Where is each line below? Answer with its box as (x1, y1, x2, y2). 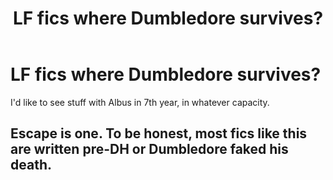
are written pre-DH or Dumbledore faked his (10, 141, 289, 158)
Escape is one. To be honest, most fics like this (10, 125, 308, 142)
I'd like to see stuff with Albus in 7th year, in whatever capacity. (10, 96, 270, 108)
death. (10, 157, 52, 174)
